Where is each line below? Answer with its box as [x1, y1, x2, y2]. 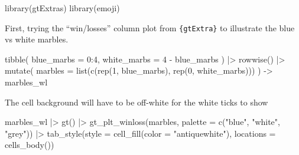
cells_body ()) [5, 138, 54, 151]
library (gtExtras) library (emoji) [5, 2, 120, 14]
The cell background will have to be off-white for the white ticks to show [5, 95, 268, 108]
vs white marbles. [5, 33, 69, 45]
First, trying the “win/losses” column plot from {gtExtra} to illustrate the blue [5, 21, 295, 34]
